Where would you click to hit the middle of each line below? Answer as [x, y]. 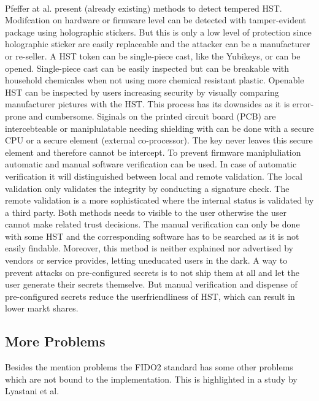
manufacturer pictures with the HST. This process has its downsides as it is [148, 104]
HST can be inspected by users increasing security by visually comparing [142, 92]
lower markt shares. [42, 308]
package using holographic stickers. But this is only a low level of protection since [158, 32]
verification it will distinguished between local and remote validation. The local [154, 176]
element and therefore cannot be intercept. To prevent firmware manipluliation [153, 152]
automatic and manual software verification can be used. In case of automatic [151, 164]
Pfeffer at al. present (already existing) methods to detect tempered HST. [144, 8]
